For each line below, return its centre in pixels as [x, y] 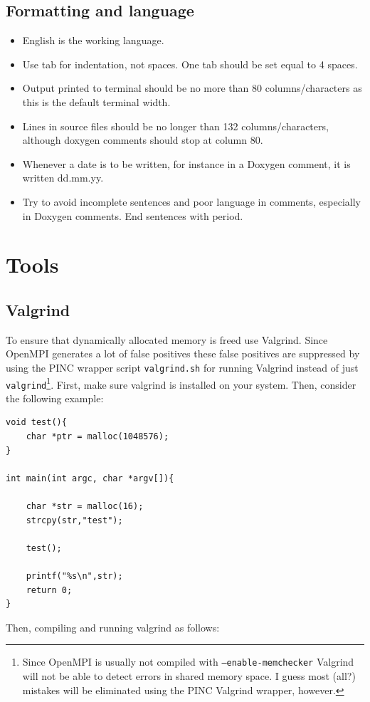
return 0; [49, 590]
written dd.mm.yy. [63, 178]
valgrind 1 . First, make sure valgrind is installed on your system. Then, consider [181, 383]
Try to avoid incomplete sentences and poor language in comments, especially [191, 201]
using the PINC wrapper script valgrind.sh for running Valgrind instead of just [182, 367]
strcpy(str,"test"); [74, 520]
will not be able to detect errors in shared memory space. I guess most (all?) [189, 676]
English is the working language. [93, 40]
